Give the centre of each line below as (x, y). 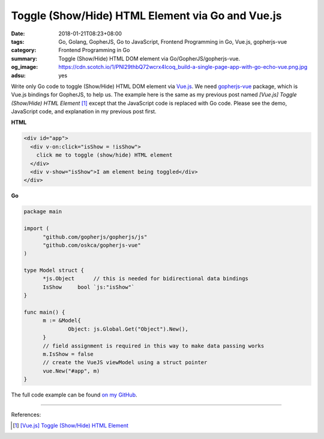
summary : (24, 58)
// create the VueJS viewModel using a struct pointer (125, 363)
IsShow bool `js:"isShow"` (89, 287)
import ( (37, 228)
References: (26, 414)
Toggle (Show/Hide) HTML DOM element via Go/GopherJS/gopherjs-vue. (149, 58)
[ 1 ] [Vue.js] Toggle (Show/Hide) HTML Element (71, 425)
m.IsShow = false (68, 354)
